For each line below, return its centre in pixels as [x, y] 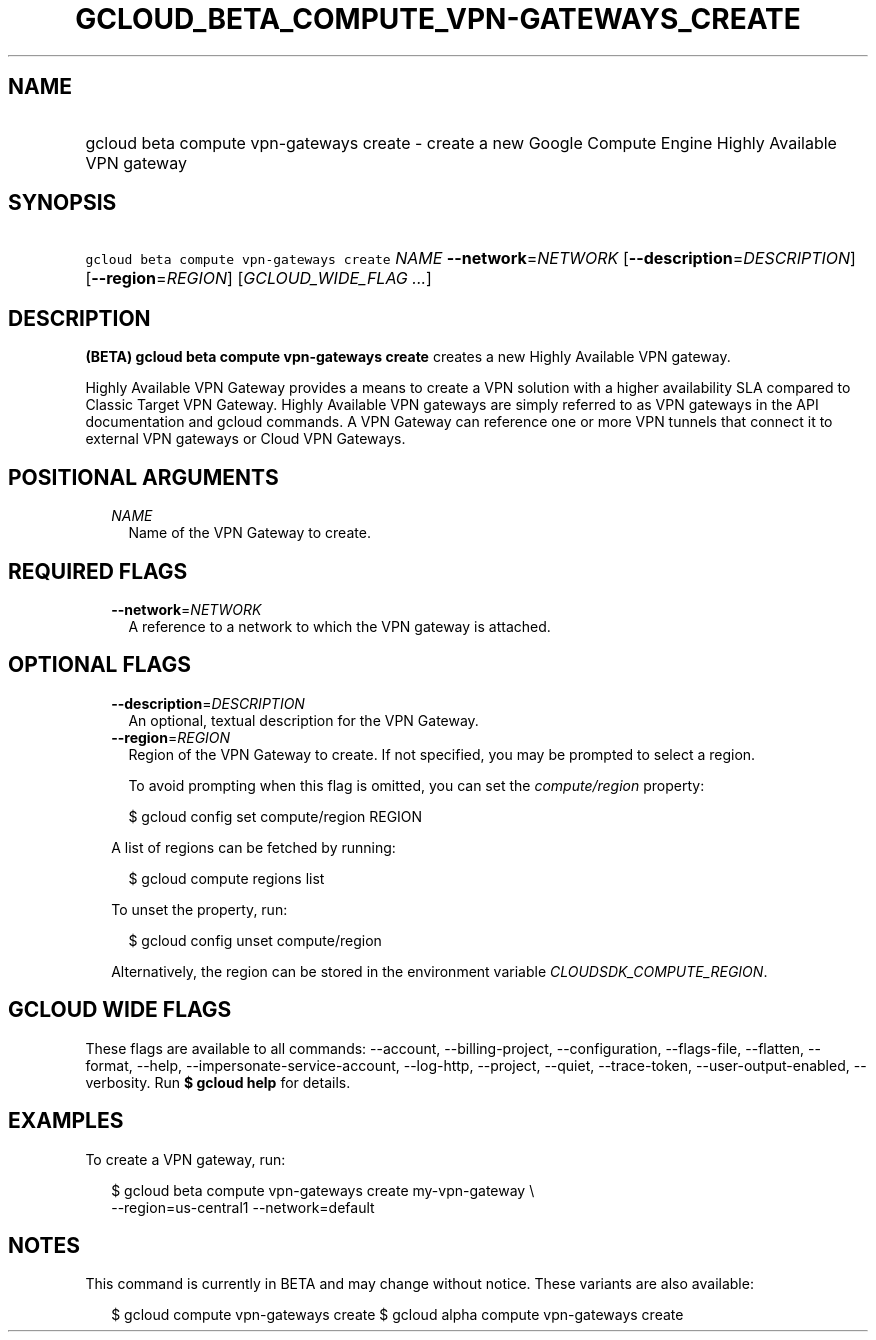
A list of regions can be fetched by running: [253, 847]
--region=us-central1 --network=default [243, 1207]
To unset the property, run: [199, 909]
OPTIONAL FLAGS [99, 665]
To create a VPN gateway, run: [185, 1159]
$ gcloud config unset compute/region [255, 940]
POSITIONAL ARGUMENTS [143, 477]
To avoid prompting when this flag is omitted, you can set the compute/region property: [416, 785]
